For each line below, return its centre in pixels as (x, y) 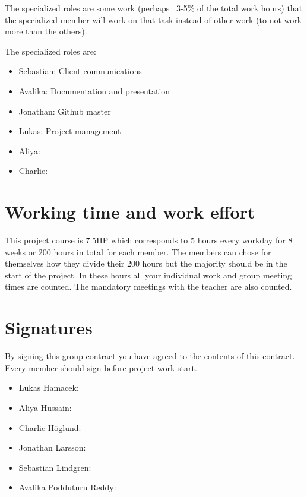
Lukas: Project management (70, 131)
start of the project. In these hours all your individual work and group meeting (148, 275)
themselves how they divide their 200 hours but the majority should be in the (146, 263)
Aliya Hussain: (45, 407)
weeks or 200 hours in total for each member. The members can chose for (138, 251)
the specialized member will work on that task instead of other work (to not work (153, 19)
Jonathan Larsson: (52, 447)
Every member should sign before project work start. (101, 367)
